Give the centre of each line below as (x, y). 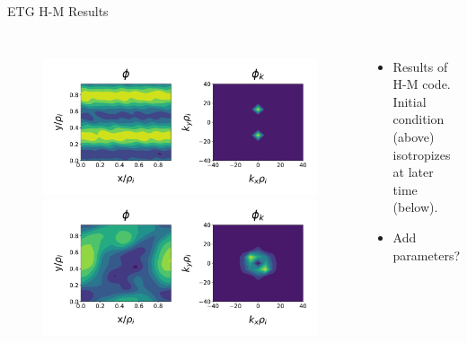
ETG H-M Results (58, 11)
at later (413, 172)
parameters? (427, 255)
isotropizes (422, 154)
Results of (420, 66)
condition (419, 119)
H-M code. (422, 84)
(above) (414, 136)
